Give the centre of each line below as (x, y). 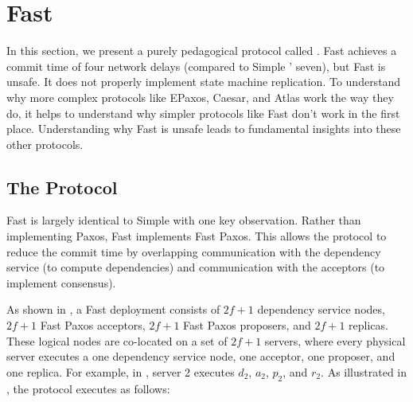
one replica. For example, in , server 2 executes (121, 371)
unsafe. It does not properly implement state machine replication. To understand (204, 82)
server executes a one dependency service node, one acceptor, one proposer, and (201, 356)
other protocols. (45, 144)
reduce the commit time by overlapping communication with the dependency (194, 251)
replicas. (368, 325)
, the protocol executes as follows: (88, 388)
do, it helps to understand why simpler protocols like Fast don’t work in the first (203, 113)
